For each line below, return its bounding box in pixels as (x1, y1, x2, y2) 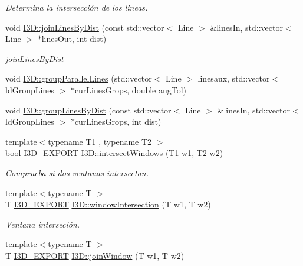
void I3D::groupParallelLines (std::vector (5, 72, 152, 85)
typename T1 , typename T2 (48, 135, 152, 147)
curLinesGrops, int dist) (74, 115, 162, 128)
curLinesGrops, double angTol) (74, 83, 187, 96)
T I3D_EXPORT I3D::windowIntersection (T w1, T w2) (5, 198, 211, 210)
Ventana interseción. (5, 218, 80, 230)
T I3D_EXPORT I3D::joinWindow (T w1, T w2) (5, 249, 185, 261)
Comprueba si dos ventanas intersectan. (5, 166, 149, 179)
